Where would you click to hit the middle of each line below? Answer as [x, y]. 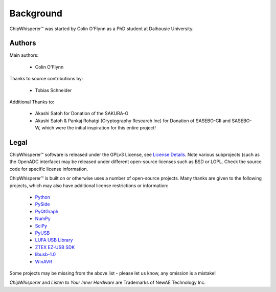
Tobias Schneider [53, 90]
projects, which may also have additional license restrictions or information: [89, 185]
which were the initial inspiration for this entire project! [99, 128]
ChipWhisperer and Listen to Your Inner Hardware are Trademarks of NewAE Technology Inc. [108, 283]
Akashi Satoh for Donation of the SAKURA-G [82, 114]
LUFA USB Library [54, 240]
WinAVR [43, 261]
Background [36, 13]
